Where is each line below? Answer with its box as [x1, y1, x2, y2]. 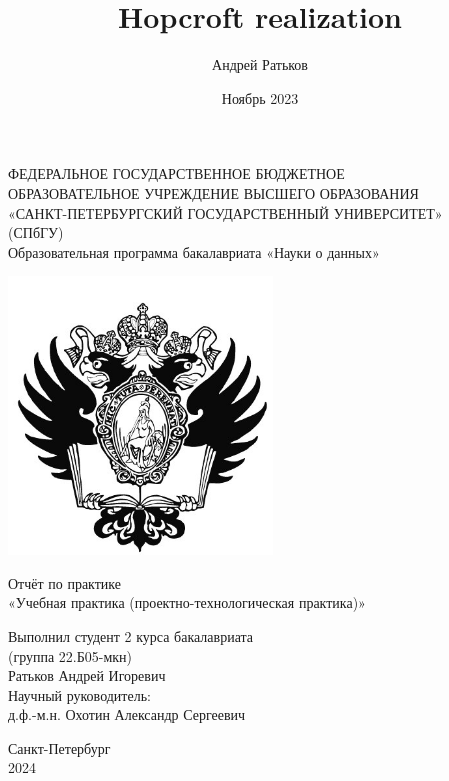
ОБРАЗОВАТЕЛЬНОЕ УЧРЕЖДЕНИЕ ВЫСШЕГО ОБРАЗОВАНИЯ [8, 182, 419, 203]
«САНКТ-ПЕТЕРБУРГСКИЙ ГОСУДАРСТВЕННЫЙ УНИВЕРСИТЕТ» [8, 202, 443, 223]
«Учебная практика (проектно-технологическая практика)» [8, 592, 366, 613]
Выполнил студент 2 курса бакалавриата [8, 625, 253, 646]
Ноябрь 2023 [221, 87, 299, 108]
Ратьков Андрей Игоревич [8, 665, 166, 686]
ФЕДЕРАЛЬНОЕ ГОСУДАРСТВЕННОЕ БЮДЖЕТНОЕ [8, 163, 345, 184]
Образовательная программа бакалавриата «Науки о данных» [8, 241, 380, 262]
